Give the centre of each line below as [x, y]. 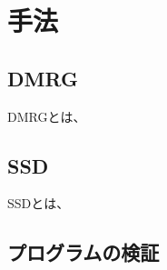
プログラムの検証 [83, 252]
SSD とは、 [39, 203]
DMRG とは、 [47, 116]
